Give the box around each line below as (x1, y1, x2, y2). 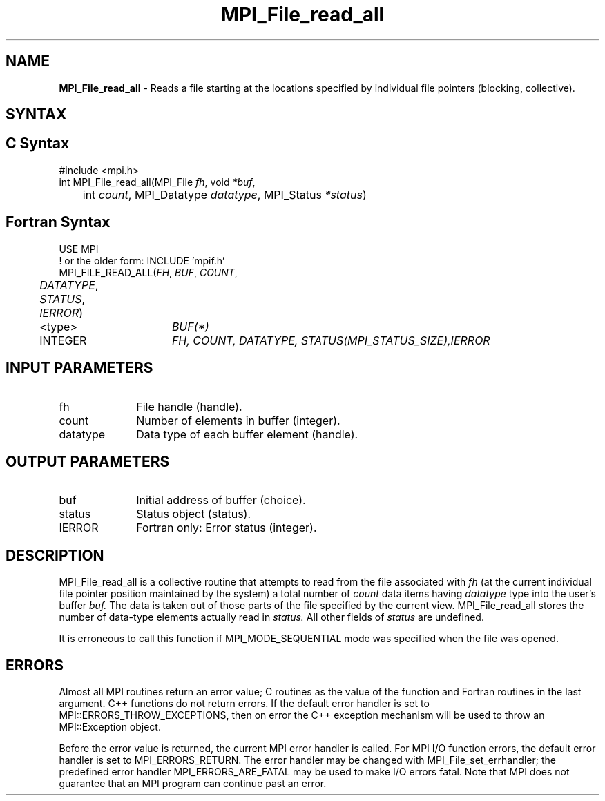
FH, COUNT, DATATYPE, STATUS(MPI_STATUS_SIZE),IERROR (171, 333, 490, 347)
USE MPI (59, 242, 99, 255)
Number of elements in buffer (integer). (136, 413, 340, 427)
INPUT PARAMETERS (6, 359, 153, 377)
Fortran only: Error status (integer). (136, 521, 317, 535)
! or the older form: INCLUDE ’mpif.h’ (59, 254, 225, 267)
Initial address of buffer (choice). (136, 493, 306, 508)
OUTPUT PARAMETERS (6, 452, 170, 470)
